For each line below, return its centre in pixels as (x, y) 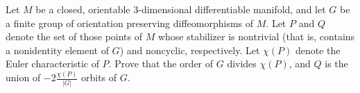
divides (242, 64)
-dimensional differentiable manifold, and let (232, 9)
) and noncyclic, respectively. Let (190, 50)
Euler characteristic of (52, 64)
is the (336, 64)
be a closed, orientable (83, 9)
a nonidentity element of (57, 50)
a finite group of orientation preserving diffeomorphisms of (130, 23)
